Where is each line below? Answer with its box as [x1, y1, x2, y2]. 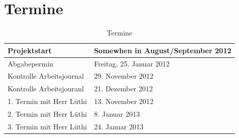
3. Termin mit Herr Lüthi [8, 121, 87, 131]
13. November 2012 [94, 96, 154, 107]
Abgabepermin [8, 58, 53, 68]
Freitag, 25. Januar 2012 [94, 58, 170, 68]
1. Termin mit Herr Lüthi [8, 96, 87, 107]
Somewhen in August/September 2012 [94, 45, 231, 55]
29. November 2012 [94, 71, 154, 81]
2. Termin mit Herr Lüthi [8, 108, 87, 119]
